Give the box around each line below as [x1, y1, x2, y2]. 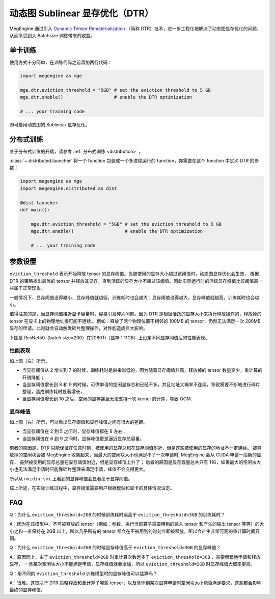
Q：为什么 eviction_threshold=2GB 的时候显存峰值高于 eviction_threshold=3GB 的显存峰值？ [9, 544, 221, 551]
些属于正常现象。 [9, 285, 45, 291]
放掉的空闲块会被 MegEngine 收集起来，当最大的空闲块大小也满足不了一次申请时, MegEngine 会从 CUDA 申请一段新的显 [9, 452, 262, 458]
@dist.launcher [20, 200, 58, 206]
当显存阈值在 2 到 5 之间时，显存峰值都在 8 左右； [22, 428, 127, 434]
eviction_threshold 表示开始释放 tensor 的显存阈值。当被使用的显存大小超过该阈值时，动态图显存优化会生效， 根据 [9, 270, 259, 277]
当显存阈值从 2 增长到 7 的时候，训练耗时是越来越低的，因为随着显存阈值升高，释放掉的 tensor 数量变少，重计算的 [22, 367, 263, 373]
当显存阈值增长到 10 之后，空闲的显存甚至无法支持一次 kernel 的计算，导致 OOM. [22, 395, 193, 402]
